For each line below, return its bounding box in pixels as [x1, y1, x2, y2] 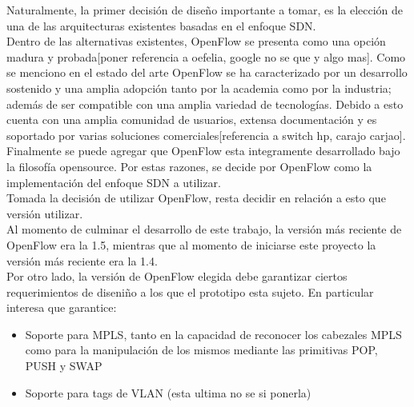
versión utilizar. [6, 205, 83, 221]
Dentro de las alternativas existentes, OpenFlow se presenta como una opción [6, 33, 386, 50]
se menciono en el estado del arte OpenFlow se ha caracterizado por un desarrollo [6, 64, 408, 81]
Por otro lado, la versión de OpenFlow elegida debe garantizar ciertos [6, 268, 348, 285]
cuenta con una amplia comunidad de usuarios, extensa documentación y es [6, 111, 377, 128]
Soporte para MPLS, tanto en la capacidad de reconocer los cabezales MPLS [25, 325, 402, 342]
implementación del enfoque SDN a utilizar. [6, 174, 221, 190]
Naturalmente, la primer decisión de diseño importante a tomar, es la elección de [6, 2, 404, 18]
